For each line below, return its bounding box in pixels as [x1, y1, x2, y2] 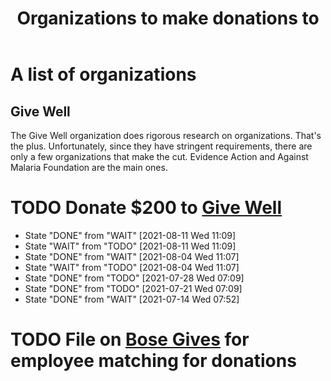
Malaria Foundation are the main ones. [10, 162, 168, 173]
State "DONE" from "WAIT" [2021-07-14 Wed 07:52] [24, 293, 240, 305]
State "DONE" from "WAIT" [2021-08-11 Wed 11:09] [24, 229, 237, 241]
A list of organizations [10, 63, 197, 86]
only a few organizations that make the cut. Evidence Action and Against [10, 151, 309, 162]
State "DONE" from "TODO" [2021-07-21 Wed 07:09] [24, 282, 243, 294]
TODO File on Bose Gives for [10, 328, 250, 351]
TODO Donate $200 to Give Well [10, 197, 283, 219]
